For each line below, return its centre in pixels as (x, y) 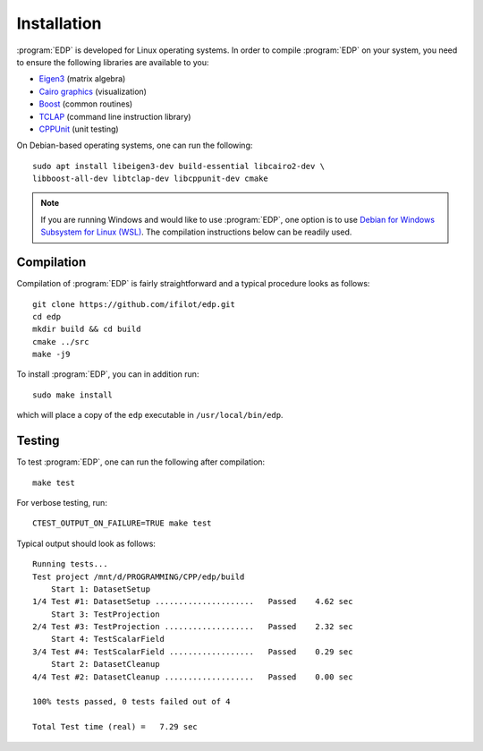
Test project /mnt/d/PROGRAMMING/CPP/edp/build (139, 576)
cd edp (47, 316)
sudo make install (73, 395)
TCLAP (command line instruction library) (115, 116)
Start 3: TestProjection (105, 614)
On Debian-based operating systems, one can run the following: (135, 145)
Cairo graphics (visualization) (93, 91)
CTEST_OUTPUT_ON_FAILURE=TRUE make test (122, 523)
